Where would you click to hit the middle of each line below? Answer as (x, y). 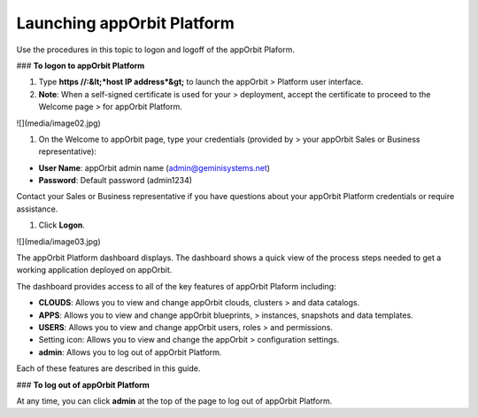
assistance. (37, 209)
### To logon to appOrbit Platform (81, 66)
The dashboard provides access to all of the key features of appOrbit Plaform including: (176, 286)
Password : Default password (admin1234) (116, 181)
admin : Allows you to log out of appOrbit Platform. (130, 352)
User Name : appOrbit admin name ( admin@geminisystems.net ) (154, 167)
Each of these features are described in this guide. (108, 368)
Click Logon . (62, 225)
